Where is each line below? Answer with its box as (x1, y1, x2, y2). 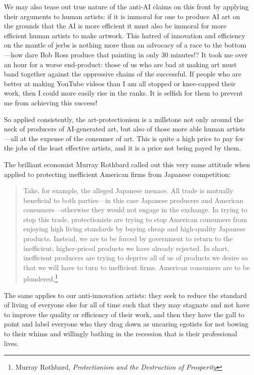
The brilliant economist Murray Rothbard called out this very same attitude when (4, 159, 250, 169)
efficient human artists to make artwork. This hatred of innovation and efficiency (4, 30, 245, 40)
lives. (4, 338, 19, 348)
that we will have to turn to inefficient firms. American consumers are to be (23, 262, 250, 272)
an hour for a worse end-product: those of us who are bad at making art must (4, 59, 237, 69)
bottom (224, 40, 247, 50)
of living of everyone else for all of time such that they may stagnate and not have (4, 300, 250, 310)
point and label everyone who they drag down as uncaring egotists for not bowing (4, 319, 249, 329)
